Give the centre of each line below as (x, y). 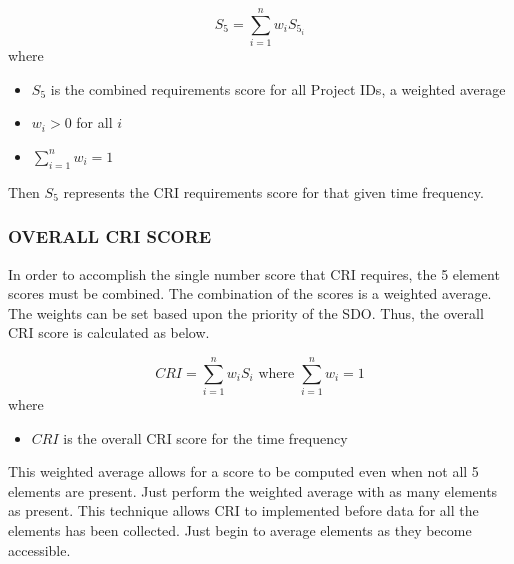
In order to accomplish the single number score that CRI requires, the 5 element (254, 273)
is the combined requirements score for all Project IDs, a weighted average (278, 88)
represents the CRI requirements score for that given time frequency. (273, 191)
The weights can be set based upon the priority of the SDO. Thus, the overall (246, 312)
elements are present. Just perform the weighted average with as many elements (253, 490)
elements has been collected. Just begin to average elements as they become (240, 529)
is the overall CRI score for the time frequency (205, 437)
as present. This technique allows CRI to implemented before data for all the (243, 510)
